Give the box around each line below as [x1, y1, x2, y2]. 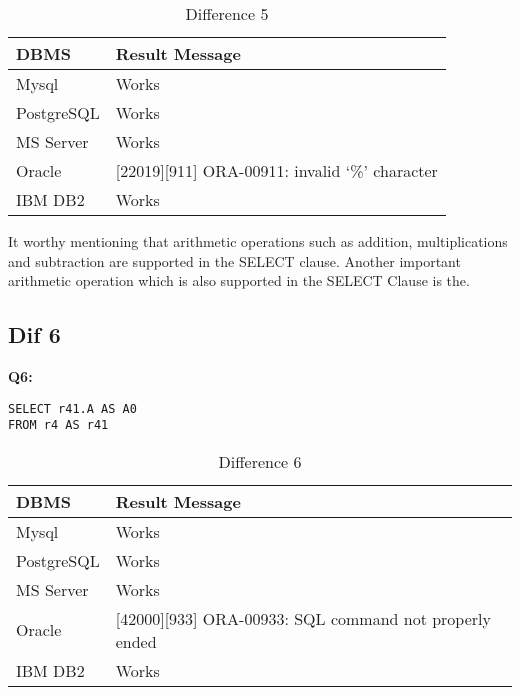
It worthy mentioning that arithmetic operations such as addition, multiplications [8, 231, 508, 251]
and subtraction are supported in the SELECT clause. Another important [8, 250, 461, 271]
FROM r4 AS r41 [8, 418, 109, 433]
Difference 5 [185, 2, 269, 25]
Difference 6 [218, 449, 302, 473]
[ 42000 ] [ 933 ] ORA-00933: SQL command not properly [115, 606, 491, 630]
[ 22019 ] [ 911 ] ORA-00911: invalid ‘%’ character [115, 159, 438, 182]
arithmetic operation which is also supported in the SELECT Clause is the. [8, 270, 470, 291]
